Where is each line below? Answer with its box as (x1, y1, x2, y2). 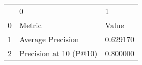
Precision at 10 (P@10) (19, 48, 98, 59)
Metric (19, 19, 42, 31)
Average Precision (19, 33, 79, 45)
